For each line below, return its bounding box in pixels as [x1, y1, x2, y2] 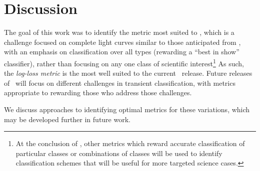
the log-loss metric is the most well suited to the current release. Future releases [4, 68, 252, 78]
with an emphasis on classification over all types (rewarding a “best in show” [4, 46, 239, 57]
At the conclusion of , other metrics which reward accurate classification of [15, 138, 245, 149]
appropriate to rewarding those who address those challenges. [4, 87, 192, 98]
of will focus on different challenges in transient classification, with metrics [4, 77, 235, 88]
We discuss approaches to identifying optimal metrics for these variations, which [4, 104, 250, 114]
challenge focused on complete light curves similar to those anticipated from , [4, 36, 241, 47]
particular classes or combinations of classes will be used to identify [15, 148, 222, 158]
